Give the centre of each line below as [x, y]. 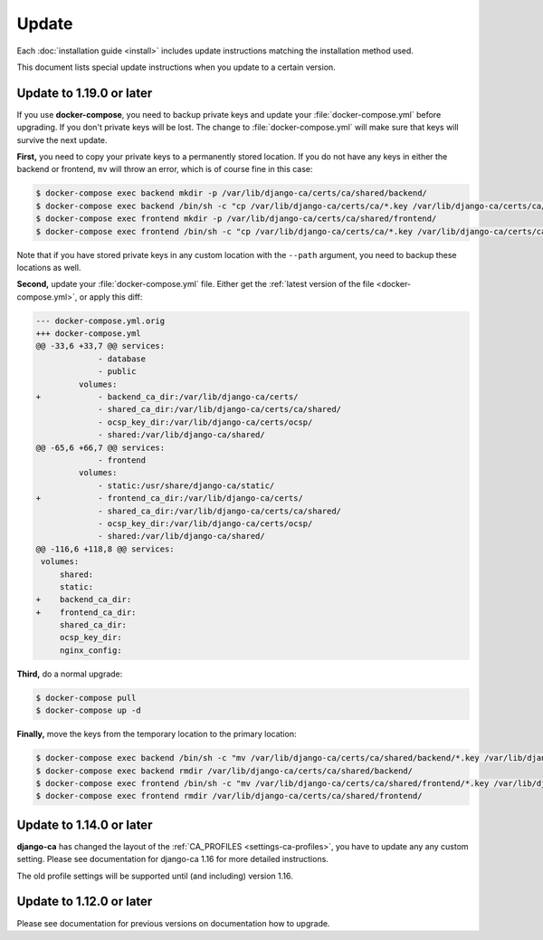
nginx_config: [90, 650]
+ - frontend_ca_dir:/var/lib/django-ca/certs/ [169, 499]
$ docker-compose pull [86, 698]
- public [117, 372]
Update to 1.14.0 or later [85, 825]
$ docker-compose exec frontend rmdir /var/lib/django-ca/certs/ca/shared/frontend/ [229, 796]
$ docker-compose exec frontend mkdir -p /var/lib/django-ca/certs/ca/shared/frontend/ [236, 219]
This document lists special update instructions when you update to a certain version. [176, 67]
